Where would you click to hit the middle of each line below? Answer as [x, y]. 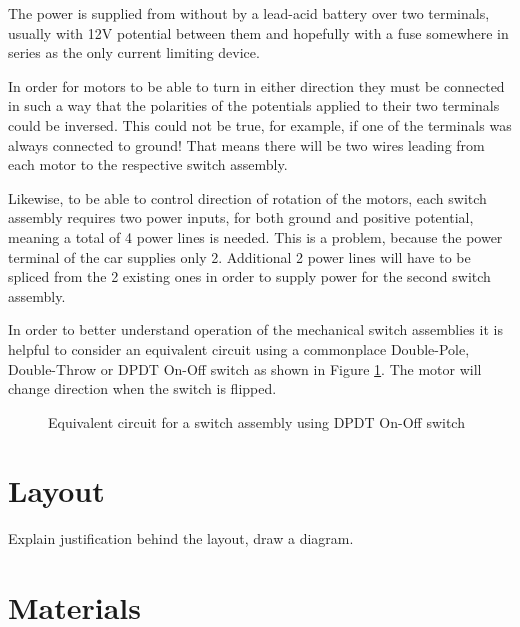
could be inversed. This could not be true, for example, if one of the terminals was [260, 124]
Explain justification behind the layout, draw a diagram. [181, 538]
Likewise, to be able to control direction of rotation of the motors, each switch [247, 197]
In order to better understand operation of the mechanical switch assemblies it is [255, 329]
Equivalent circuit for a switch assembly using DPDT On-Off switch [256, 421]
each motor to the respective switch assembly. [148, 164]
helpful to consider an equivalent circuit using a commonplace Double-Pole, [239, 348]
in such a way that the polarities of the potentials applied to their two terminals [254, 105]
